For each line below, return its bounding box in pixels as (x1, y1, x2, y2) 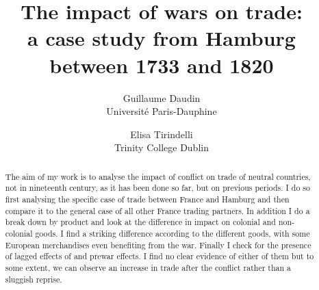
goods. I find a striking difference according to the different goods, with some (35, 227, 310, 239)
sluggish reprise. (5, 273, 62, 285)
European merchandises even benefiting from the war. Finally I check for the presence (5, 239, 311, 250)
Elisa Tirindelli (130, 127, 193, 141)
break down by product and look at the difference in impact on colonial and (5, 216, 276, 228)
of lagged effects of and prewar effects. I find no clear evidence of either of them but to (5, 250, 314, 262)
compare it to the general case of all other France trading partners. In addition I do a (5, 205, 310, 216)
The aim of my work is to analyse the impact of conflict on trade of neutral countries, (5, 170, 311, 182)
